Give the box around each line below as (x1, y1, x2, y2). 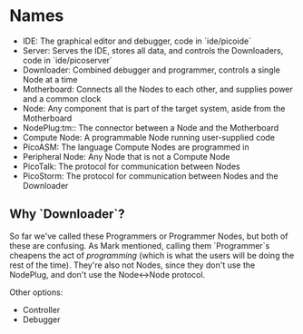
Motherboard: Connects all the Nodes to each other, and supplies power (22, 83, 293, 94)
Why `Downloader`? (9, 206, 125, 222)
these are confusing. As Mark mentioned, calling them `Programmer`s (9, 240, 270, 250)
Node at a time (22, 74, 78, 84)
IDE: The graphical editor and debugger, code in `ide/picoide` (22, 35, 252, 46)
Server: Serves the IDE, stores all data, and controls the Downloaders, (22, 44, 284, 55)
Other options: (9, 287, 64, 298)
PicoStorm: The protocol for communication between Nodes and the (22, 170, 279, 182)
